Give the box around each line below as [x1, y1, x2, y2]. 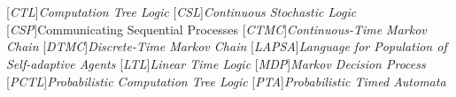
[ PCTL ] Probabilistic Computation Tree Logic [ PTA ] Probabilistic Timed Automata [6, 71, 446, 90]
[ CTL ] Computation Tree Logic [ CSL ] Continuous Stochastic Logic [6, 3, 357, 21]
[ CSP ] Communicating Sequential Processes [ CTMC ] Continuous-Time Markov [6, 19, 427, 38]
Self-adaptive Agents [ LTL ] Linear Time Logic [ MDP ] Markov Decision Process [6, 54, 426, 72]
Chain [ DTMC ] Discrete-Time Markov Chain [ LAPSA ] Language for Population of [6, 37, 447, 56]
